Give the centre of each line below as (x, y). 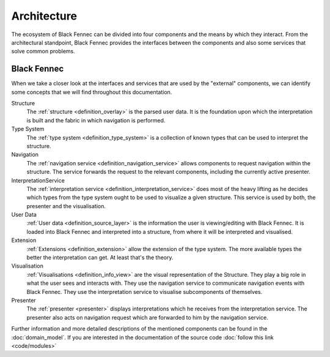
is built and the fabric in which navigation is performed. (96, 120)
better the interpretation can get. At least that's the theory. (100, 258)
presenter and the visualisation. (66, 206)
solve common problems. (43, 51)
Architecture (44, 16)
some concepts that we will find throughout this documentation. (92, 92)
